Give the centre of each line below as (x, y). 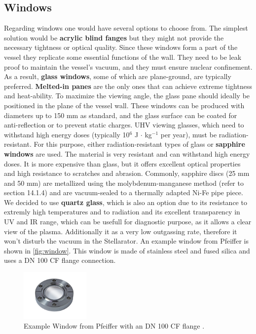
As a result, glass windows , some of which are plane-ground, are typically (118, 76)
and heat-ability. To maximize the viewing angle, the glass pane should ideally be (127, 96)
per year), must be (189, 134)
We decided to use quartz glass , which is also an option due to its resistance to (126, 202)
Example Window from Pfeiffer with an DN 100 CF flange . (114, 326)
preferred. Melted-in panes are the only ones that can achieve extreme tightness (128, 86)
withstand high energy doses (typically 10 (67, 134)
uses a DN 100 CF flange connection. (60, 260)
